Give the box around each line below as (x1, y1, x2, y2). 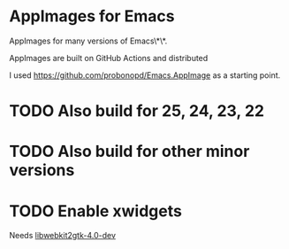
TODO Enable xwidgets (9, 201, 183, 221)
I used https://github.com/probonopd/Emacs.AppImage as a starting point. (9, 69, 281, 81)
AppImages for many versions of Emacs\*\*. (9, 35, 168, 46)
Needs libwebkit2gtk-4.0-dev (9, 230, 117, 241)
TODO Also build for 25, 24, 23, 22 (9, 101, 265, 121)
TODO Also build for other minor (9, 142, 250, 161)
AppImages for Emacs (9, 6, 175, 27)
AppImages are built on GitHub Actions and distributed (9, 52, 209, 63)
